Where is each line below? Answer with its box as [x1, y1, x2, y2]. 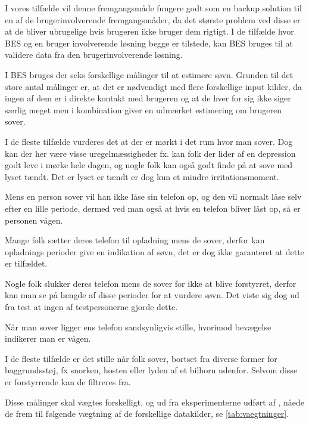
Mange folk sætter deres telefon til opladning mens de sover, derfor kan [5, 234, 265, 246]
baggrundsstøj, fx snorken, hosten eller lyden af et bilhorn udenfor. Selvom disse [5, 364, 298, 376]
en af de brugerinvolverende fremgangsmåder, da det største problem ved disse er [5, 13, 301, 26]
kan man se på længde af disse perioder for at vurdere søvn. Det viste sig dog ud [5, 289, 299, 301]
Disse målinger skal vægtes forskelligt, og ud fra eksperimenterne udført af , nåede [5, 395, 304, 408]
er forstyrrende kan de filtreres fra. [5, 376, 131, 388]
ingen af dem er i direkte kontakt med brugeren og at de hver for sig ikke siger [5, 92, 291, 104]
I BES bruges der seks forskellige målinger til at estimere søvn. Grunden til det [5, 68, 294, 81]
